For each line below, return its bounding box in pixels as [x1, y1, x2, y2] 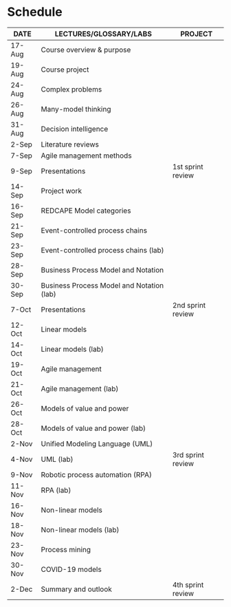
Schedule [7, 4, 63, 20]
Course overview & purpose [41, 45, 131, 54]
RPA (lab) [41, 485, 71, 495]
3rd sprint [172, 450, 204, 460]
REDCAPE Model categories [41, 206, 131, 215]
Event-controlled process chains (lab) [41, 245, 164, 255]
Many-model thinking [41, 104, 111, 114]
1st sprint [172, 162, 204, 171]
